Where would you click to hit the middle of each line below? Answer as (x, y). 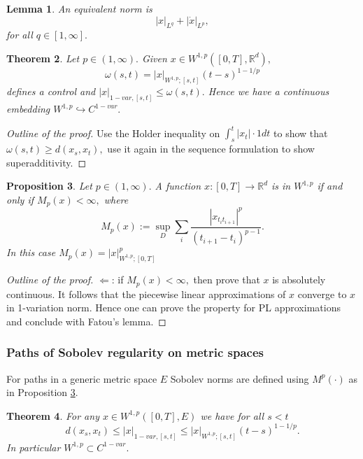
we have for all (232, 415)
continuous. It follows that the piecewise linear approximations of (146, 294)
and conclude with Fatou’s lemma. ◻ (86, 321)
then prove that (227, 280)
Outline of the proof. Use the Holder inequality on (113, 133)
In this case (31, 252)
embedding (28, 109)
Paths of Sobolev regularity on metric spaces (135, 352)
